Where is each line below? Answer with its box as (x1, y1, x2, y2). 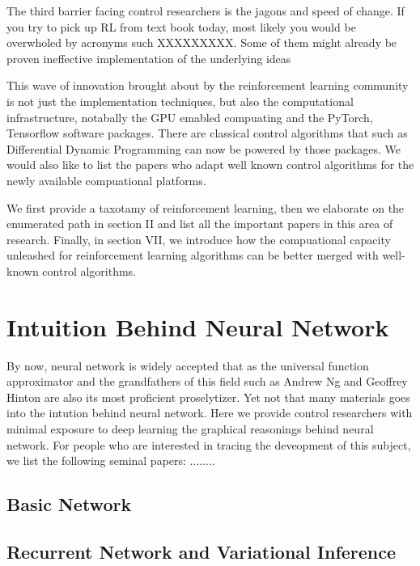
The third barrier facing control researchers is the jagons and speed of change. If (6, 2, 405, 19)
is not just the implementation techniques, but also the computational (6, 92, 354, 109)
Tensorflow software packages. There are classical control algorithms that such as (6, 125, 408, 141)
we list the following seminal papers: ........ (6, 452, 215, 469)
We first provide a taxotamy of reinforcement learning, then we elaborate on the (6, 199, 405, 216)
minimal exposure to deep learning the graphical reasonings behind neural (6, 420, 374, 437)
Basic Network (6, 492, 132, 517)
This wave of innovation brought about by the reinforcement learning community (6, 77, 409, 94)
